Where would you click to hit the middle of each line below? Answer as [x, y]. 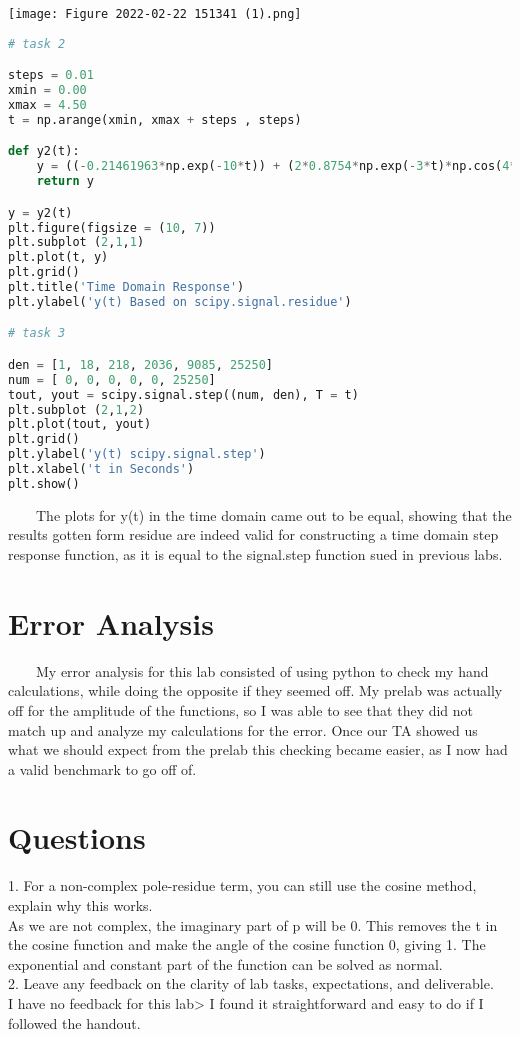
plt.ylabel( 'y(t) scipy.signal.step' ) [137, 454]
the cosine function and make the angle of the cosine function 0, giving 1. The [247, 944]
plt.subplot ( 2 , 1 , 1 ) [76, 242]
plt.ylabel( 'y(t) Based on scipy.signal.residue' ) [180, 301]
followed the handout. [74, 1022]
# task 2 [37, 43]
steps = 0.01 [51, 75]
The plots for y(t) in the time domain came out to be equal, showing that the [273, 514]
